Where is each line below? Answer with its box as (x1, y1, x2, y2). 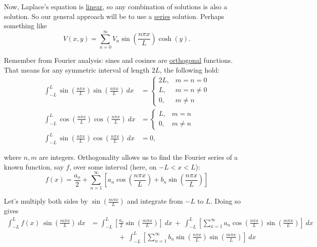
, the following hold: (159, 64, 219, 75)
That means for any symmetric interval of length (4, 64, 150, 75)
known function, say (4, 161, 64, 171)
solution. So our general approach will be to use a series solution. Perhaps (4, 11, 224, 21)
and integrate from (127, 196, 183, 206)
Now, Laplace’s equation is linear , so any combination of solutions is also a (4, 1, 227, 11)
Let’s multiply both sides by (4, 196, 88, 206)
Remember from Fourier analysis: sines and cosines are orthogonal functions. (4, 55, 233, 65)
